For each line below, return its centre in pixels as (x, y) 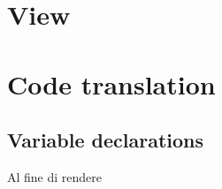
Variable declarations (106, 140)
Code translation (111, 83)
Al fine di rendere (55, 176)
